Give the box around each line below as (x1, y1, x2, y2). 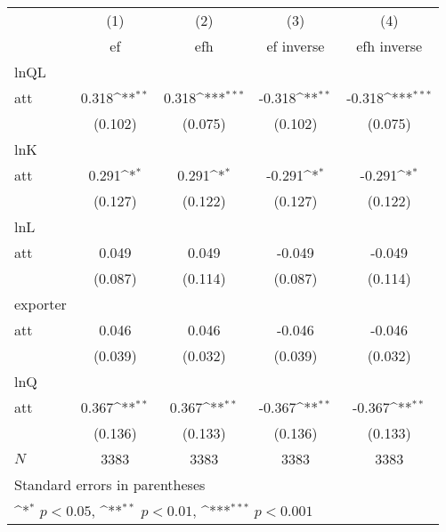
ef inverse (266, 36, 325, 56)
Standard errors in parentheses (14, 474, 206, 495)
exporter (14, 294, 67, 314)
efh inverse (356, 36, 423, 56)
